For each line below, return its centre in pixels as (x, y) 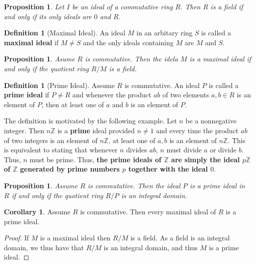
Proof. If (16, 238)
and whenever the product (112, 95)
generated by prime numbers (70, 169)
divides (137, 150)
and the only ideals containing (128, 42)
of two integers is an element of (51, 140)
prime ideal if (27, 95)
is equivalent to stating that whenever (61, 150)
